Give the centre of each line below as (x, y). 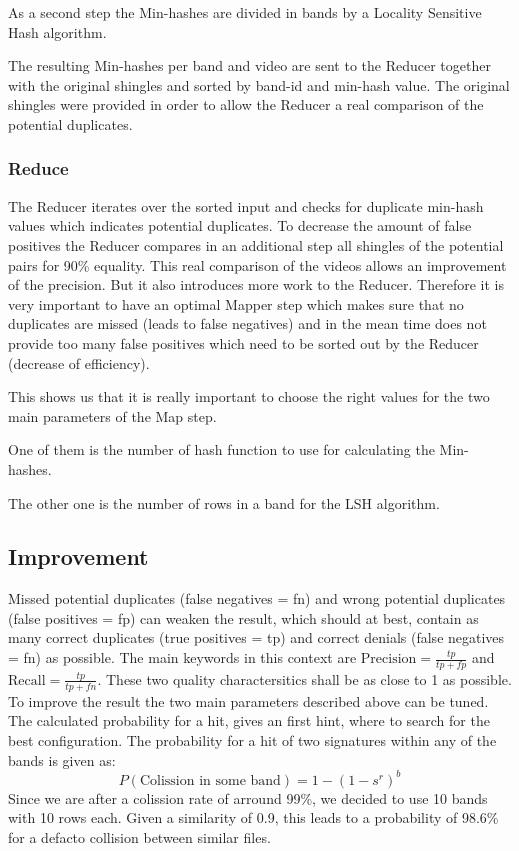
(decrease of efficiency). (79, 362)
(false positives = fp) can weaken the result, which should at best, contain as (243, 617)
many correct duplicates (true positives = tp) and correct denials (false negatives (256, 637)
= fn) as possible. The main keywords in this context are (182, 657)
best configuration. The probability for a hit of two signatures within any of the (252, 739)
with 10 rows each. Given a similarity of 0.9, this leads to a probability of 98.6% (253, 817)
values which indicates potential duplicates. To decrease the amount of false (240, 225)
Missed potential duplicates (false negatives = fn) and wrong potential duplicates (257, 598)
